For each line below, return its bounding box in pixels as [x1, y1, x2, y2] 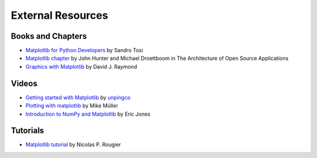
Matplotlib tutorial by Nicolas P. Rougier [25, 141, 122, 148]
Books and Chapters [11, 31, 87, 41]
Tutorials [11, 126, 44, 136]
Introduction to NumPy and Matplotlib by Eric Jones [25, 110, 151, 117]
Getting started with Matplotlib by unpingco [25, 94, 131, 101]
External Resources [11, 9, 109, 22]
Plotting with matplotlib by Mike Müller [25, 102, 119, 109]
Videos [11, 78, 38, 88]
